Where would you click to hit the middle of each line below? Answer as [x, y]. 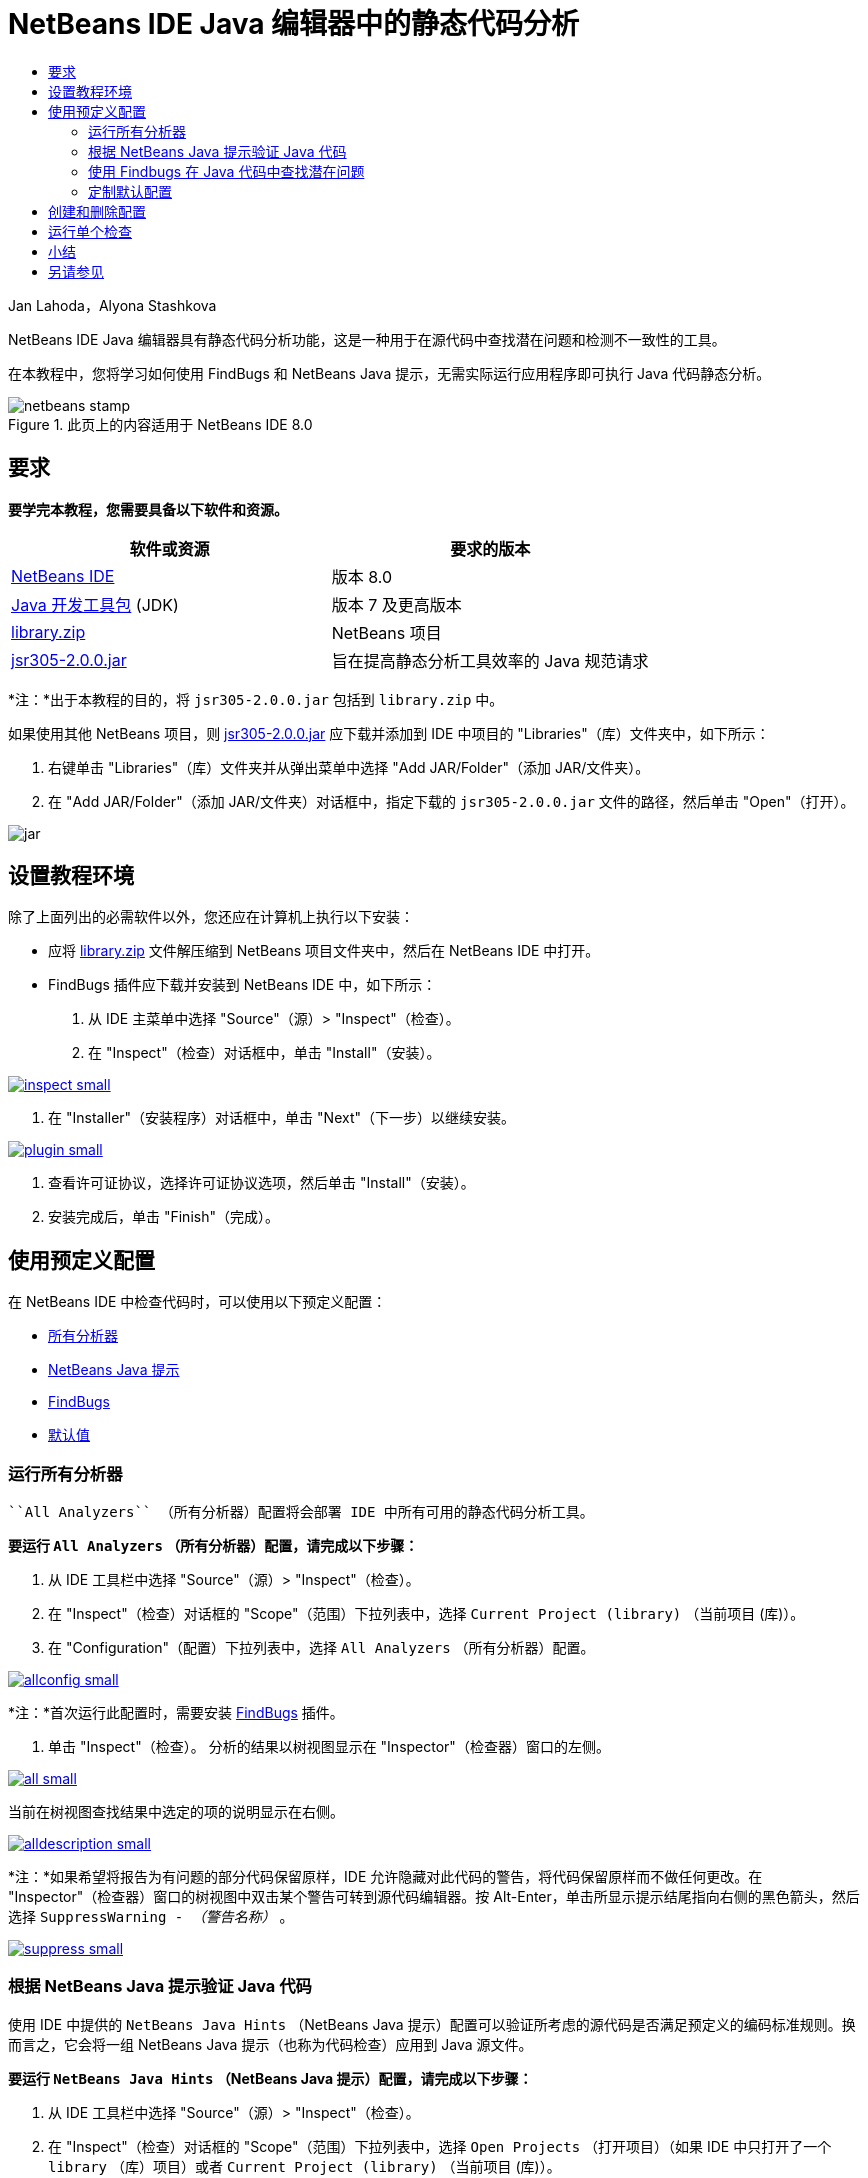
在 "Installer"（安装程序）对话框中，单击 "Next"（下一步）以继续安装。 [281, 1118]
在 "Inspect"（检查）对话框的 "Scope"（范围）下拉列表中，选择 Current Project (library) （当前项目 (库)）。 [426, 1614]
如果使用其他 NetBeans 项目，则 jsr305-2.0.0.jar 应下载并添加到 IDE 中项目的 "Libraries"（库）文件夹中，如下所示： [389, 733]
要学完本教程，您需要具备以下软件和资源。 [148, 509]
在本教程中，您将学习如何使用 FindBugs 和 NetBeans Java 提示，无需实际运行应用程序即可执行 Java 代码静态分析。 [389, 373]
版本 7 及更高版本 [396, 604]
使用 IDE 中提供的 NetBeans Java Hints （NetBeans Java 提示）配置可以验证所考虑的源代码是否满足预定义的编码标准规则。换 [432, 2024]
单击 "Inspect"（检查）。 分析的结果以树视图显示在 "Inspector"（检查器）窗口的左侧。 [329, 1747]
